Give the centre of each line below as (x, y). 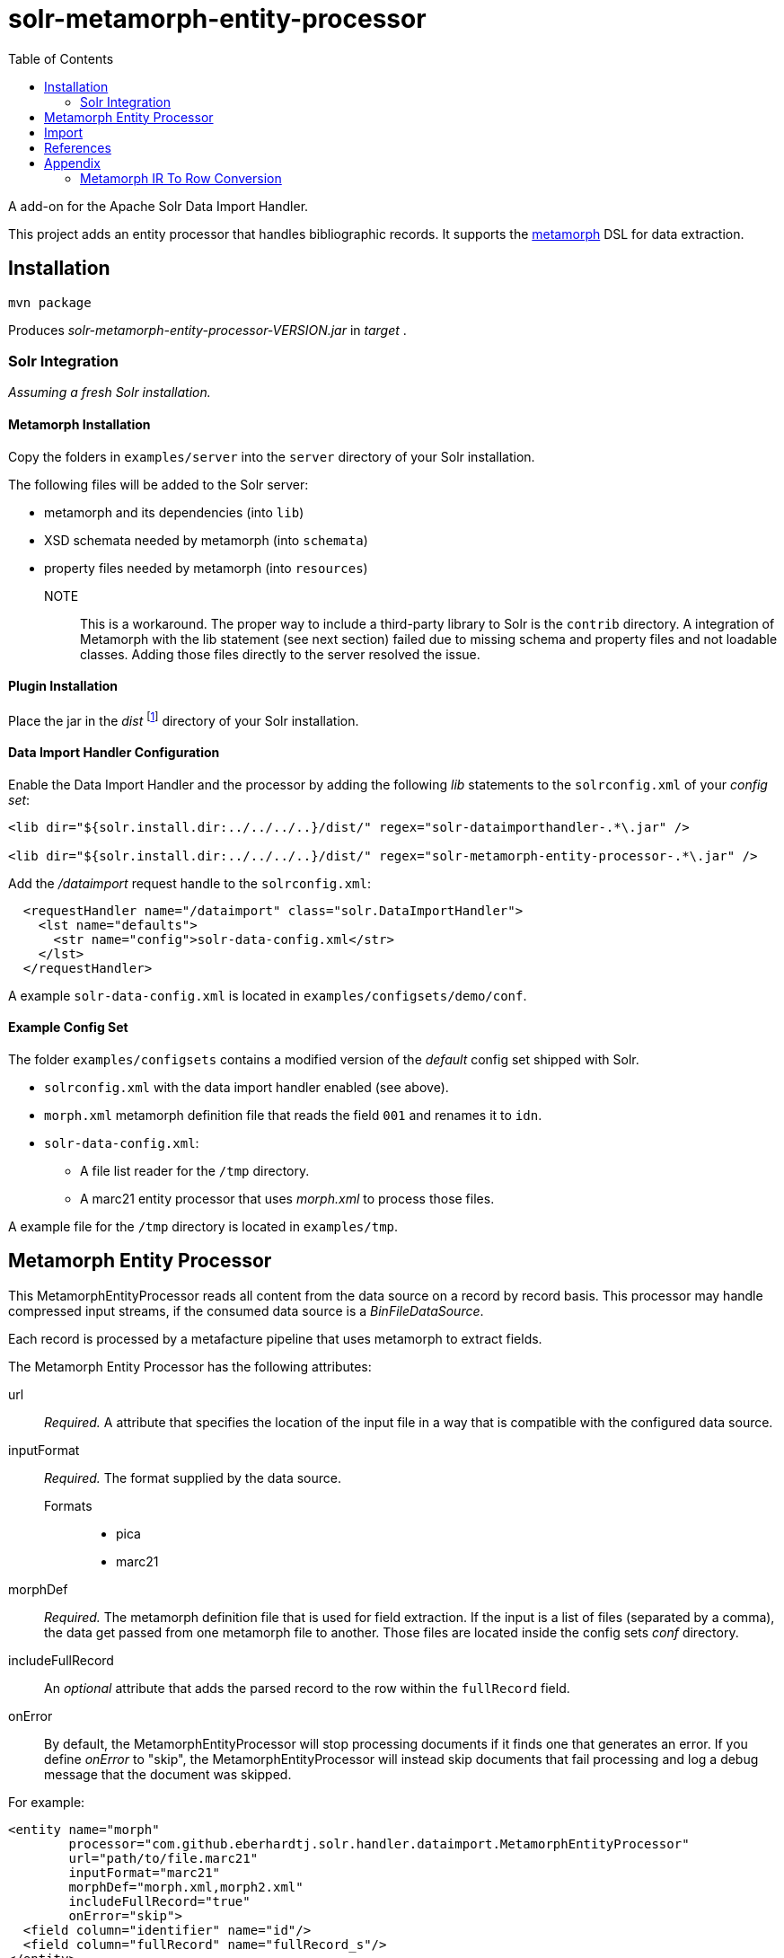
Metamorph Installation (79, 424)
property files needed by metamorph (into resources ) (206, 568)
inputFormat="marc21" (145, 1872)
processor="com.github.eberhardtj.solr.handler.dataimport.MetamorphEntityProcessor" (379, 1843)
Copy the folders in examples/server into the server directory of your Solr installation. (272, 456)
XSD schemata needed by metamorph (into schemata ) (206, 540)
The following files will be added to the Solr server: (159, 484)
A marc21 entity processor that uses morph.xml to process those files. (287, 1198)
